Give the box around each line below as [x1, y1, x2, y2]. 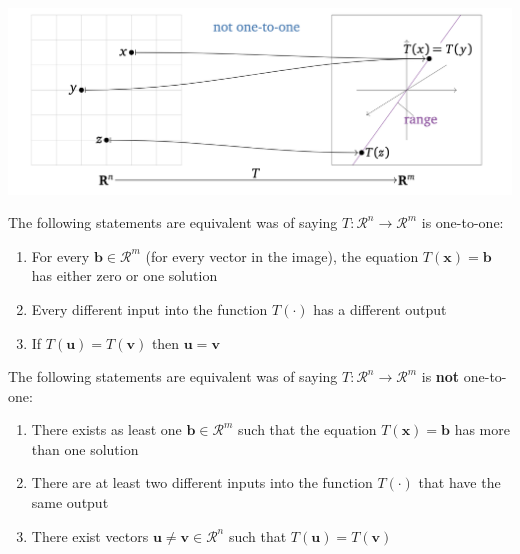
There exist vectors [31, 525, 149, 546]
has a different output [313, 298, 447, 319]
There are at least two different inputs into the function [31, 472, 373, 493]
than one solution [31, 438, 139, 459]
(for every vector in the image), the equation [145, 245, 419, 266]
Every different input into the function [31, 298, 268, 319]
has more [454, 419, 510, 440]
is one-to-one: [421, 212, 504, 233]
